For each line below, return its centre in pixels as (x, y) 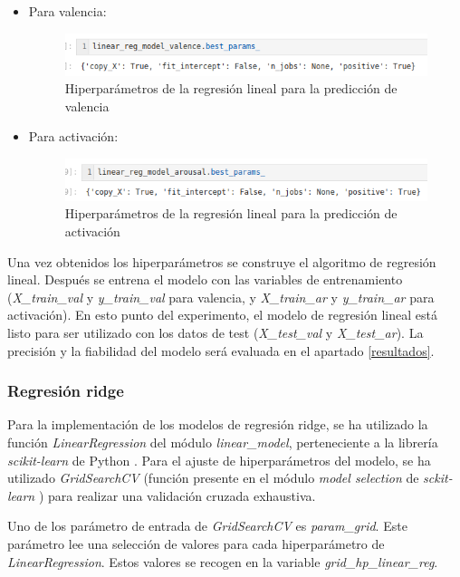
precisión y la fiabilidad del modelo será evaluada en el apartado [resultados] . (221, 350)
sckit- (438, 478)
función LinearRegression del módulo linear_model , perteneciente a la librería (223, 442)
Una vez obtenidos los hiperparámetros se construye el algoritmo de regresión (222, 261)
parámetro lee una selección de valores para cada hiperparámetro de (196, 543)
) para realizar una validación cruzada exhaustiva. (177, 495)
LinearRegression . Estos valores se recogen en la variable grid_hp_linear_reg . (223, 561)
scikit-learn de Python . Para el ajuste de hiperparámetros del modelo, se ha (219, 460)
